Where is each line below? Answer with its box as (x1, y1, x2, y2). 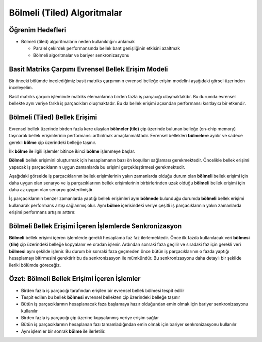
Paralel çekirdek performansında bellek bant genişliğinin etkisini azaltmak (33, 45, 180, 51)
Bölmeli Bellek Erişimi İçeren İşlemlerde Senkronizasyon (9, 222, 182, 230)
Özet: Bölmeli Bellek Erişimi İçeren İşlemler (9, 275, 141, 283)
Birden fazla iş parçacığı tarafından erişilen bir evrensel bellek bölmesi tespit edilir (21, 288, 184, 293)
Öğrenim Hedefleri (9, 26, 66, 34)
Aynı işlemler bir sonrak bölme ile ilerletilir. (21, 328, 106, 334)
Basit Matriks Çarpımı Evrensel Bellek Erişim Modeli (9, 65, 168, 73)
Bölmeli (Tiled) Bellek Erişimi (9, 113, 97, 121)
